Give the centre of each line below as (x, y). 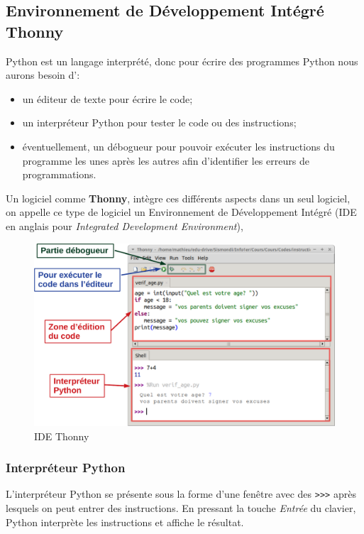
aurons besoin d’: (43, 75)
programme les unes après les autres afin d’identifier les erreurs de (166, 160)
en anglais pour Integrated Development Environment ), (125, 225)
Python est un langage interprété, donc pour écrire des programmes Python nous (182, 61)
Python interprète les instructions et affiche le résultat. (125, 522)
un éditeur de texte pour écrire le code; (107, 98)
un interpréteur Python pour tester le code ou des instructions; (159, 122)
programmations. (59, 174)
